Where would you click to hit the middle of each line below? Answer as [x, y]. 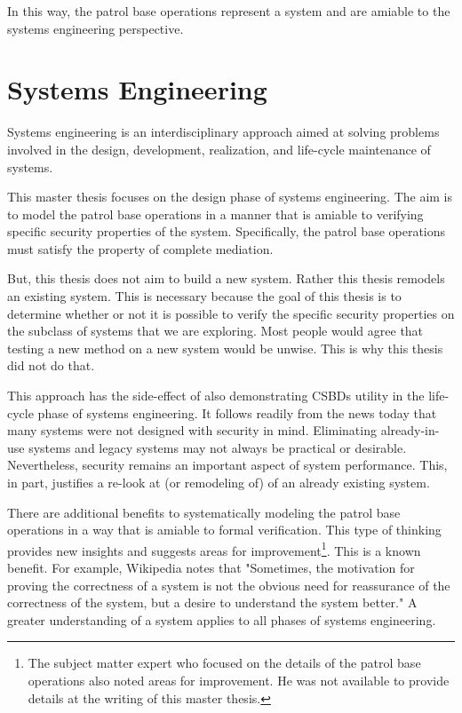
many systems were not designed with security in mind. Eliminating [192, 430]
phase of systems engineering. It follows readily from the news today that [237, 412]
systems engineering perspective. [96, 28]
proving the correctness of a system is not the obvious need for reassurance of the [229, 585]
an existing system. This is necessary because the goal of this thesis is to [204, 296]
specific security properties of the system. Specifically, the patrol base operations [227, 231]
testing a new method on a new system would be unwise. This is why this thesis [225, 348]
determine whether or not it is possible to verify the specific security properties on [231, 313]
